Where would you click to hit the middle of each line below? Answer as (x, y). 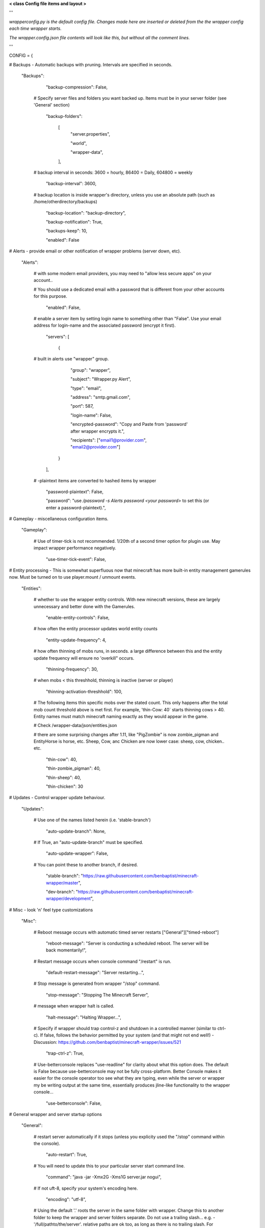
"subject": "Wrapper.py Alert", (101, 379)
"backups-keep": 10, (67, 231)
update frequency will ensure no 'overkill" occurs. (84, 658)
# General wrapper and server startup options (55, 1114)
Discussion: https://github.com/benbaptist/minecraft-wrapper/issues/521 (107, 1042)
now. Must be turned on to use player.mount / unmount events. (73, 577)
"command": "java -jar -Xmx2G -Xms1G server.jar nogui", (104, 1177)
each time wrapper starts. (35, 28)
